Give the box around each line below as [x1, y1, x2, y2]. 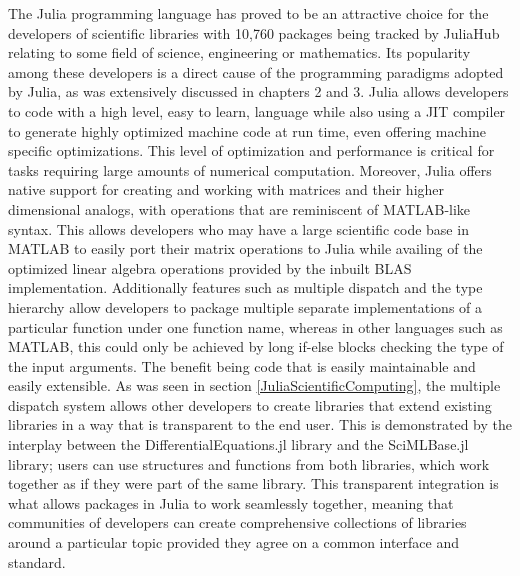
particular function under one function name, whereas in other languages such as [8, 316, 503, 337]
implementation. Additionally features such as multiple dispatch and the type [8, 277, 483, 298]
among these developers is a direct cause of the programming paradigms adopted [8, 61, 504, 82]
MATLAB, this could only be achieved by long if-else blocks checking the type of [8, 336, 504, 357]
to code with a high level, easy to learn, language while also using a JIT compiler [8, 100, 506, 121]
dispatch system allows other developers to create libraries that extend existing [8, 394, 492, 415]
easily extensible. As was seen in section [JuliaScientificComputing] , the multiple [8, 375, 501, 396]
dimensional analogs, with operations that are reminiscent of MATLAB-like [8, 198, 471, 219]
